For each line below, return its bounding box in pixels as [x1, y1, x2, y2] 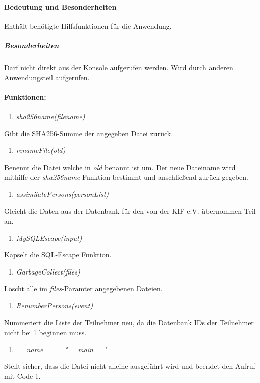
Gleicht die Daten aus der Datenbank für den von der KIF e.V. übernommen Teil [4, 205, 256, 216]
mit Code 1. [4, 371, 41, 381]
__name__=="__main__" [16, 344, 107, 354]
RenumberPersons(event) [16, 300, 93, 311]
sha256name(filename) [16, 111, 85, 121]
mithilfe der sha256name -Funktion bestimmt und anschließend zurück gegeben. [4, 172, 249, 182]
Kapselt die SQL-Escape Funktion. [4, 249, 112, 260]
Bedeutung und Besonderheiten [4, 1, 117, 12]
